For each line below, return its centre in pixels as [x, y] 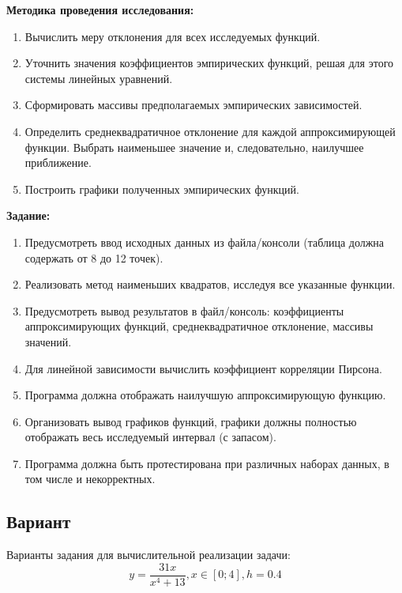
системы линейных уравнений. [99, 78]
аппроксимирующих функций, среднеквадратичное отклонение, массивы [199, 326]
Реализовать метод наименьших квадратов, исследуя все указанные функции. [210, 284]
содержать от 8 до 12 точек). [94, 257]
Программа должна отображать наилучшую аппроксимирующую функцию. [205, 395]
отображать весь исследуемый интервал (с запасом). [150, 437]
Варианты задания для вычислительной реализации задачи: [148, 555]
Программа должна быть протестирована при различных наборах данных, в [207, 463]
